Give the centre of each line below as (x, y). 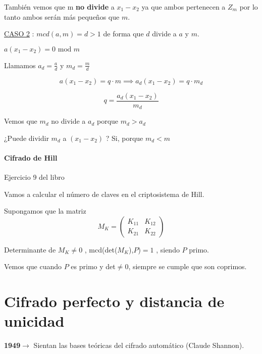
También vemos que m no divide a (59, 7)
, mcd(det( (101, 249)
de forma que (123, 34)
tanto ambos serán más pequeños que (62, 16)
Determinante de (30, 249)
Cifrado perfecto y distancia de (114, 301)
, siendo (168, 249)
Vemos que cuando (33, 266)
